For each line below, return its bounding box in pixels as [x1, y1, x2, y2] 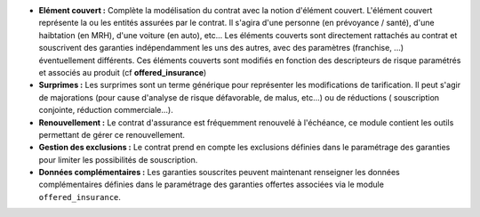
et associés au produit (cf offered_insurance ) [38, 67, 207, 77]
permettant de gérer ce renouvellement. [38, 129, 186, 140]
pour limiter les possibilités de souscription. [38, 154, 198, 165]
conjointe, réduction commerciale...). [38, 105, 173, 116]
